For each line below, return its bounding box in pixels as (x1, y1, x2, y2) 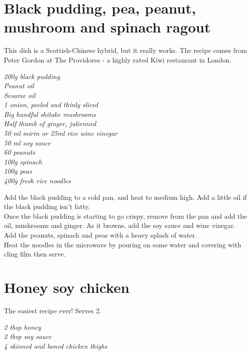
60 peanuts (4, 147, 35, 157)
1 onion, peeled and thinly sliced (4, 99, 98, 110)
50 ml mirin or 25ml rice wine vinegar (4, 128, 118, 138)
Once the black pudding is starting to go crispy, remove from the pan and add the (4, 210, 247, 221)
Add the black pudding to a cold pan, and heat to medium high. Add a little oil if (4, 192, 247, 202)
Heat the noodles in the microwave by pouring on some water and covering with (4, 239, 241, 249)
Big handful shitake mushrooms (4, 109, 96, 119)
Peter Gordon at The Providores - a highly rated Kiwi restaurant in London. (4, 54, 232, 64)
